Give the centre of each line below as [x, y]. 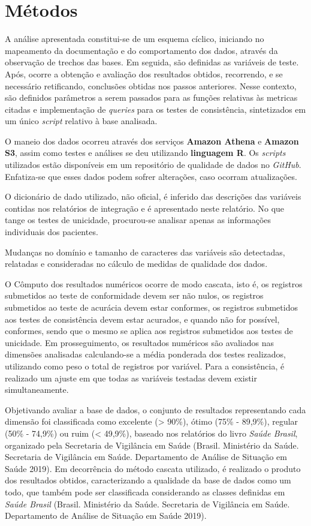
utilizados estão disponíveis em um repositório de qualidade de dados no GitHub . [153, 165]
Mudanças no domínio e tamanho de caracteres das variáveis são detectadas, [145, 252]
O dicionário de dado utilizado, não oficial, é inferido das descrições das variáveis [153, 196]
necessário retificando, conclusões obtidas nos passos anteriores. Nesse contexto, [151, 85]
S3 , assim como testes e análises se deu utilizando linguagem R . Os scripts [145, 153]
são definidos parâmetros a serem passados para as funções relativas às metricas [151, 97]
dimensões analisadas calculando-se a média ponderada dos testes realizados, [145, 354]
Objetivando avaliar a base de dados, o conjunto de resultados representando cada [155, 409]
